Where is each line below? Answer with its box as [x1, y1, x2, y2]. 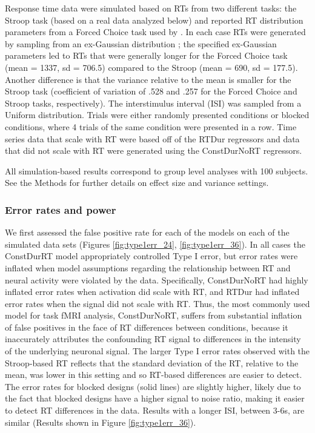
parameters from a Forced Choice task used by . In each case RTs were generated [5, 25, 306, 38]
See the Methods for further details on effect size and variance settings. [5, 176, 269, 189]
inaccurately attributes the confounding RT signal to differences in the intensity [5, 332, 301, 345]
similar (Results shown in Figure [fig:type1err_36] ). [5, 415, 196, 428]
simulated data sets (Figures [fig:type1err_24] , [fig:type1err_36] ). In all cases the [5, 237, 305, 250]
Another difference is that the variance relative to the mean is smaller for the [5, 73, 291, 85]
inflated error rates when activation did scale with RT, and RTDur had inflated [5, 285, 300, 298]
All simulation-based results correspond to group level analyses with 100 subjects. [5, 164, 308, 177]
